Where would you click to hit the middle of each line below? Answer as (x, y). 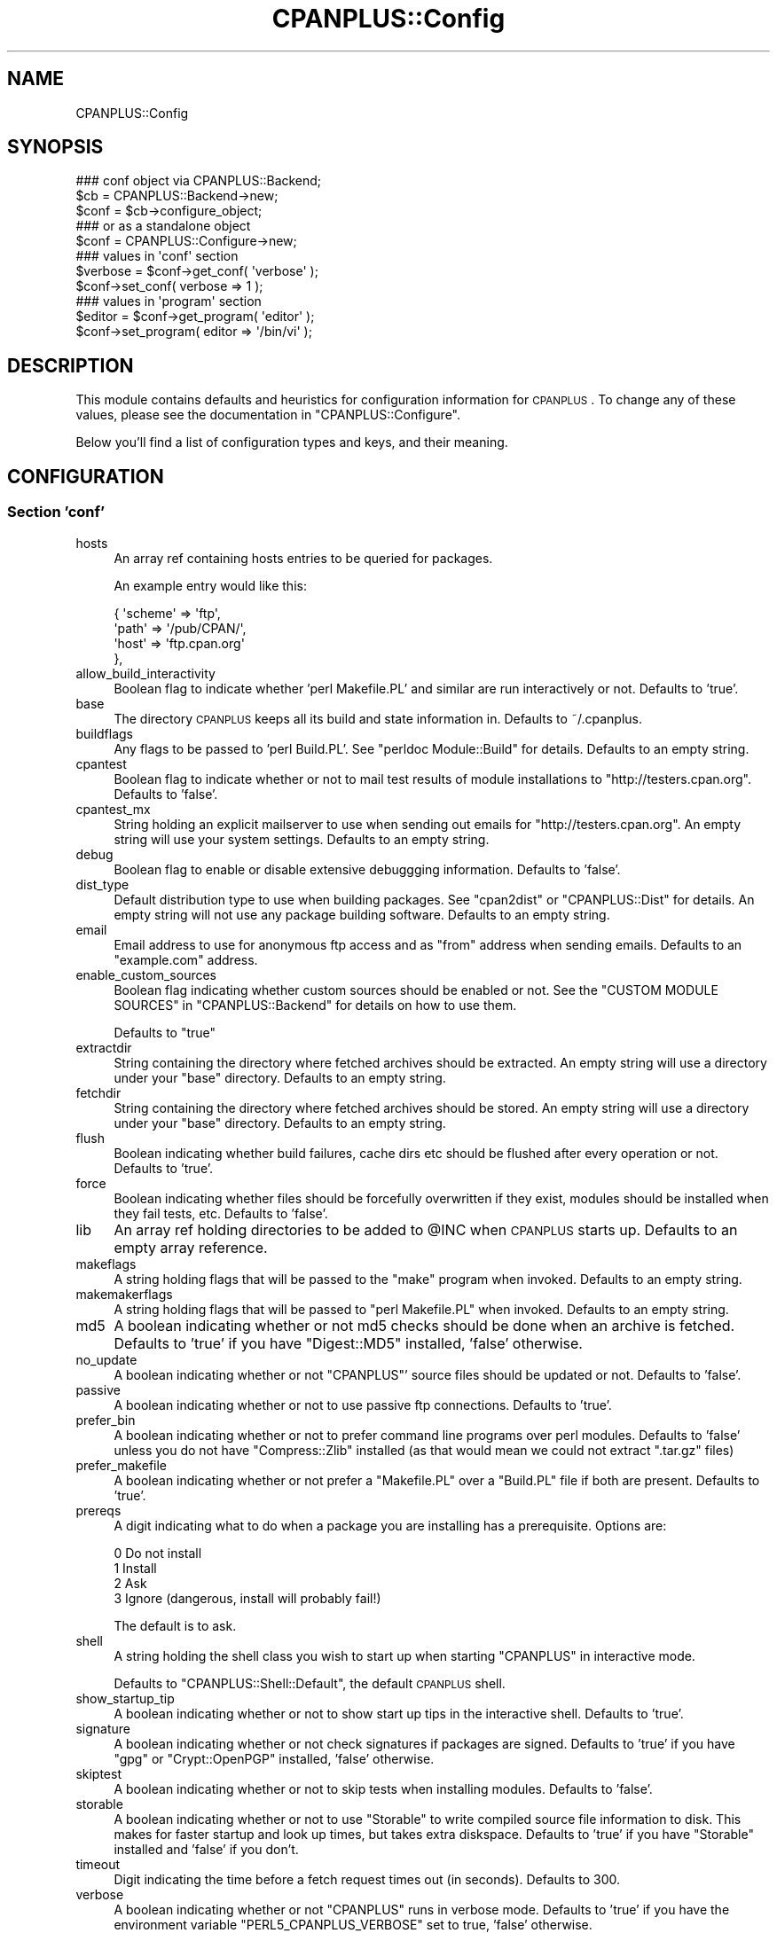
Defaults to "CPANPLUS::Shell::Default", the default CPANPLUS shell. (310, 1683)
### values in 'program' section (169, 301)
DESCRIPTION (71, 365)
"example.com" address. (186, 959)
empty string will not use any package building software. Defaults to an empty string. (362, 914)
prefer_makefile (122, 1465)
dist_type (102, 884)
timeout (98, 1864)
